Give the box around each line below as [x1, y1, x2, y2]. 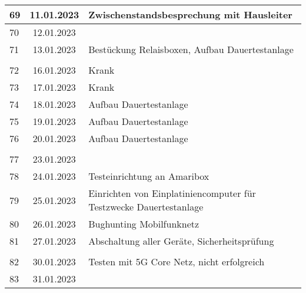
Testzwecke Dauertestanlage [88, 200, 204, 213]
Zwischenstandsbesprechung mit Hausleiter [88, 8, 292, 21]
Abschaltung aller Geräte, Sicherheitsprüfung [88, 234, 274, 248]
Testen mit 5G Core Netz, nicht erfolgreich [88, 255, 265, 268]
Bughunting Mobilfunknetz [88, 217, 199, 231]
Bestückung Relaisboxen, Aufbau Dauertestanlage [88, 42, 294, 56]
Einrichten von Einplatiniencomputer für [88, 186, 256, 200]
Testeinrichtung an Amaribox [88, 169, 209, 183]
